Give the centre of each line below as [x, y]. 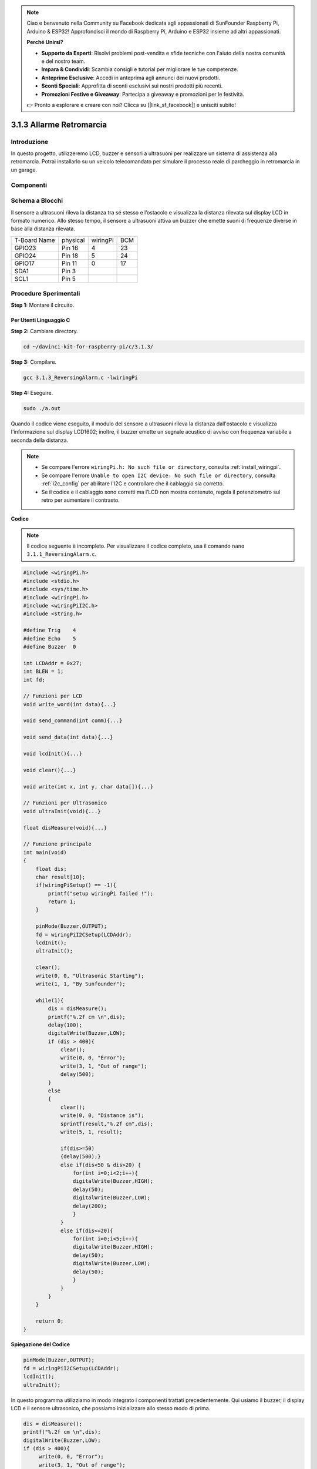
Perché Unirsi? [45, 42]
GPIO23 [25, 248]
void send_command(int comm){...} [73, 721]
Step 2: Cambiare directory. [45, 331]
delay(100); [65, 1025]
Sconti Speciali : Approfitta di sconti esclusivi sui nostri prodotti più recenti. [132, 86]
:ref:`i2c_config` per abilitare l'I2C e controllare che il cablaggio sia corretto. [133, 484]
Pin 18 [70, 256]
